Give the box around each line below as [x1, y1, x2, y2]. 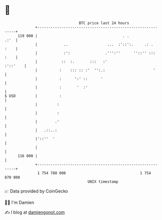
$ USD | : [4, 93, 62, 98]
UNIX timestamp [87, 179, 119, 184]
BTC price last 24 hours [79, 21, 130, 25]
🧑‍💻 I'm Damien [4, 199, 35, 205]
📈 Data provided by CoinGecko [4, 188, 68, 194]
